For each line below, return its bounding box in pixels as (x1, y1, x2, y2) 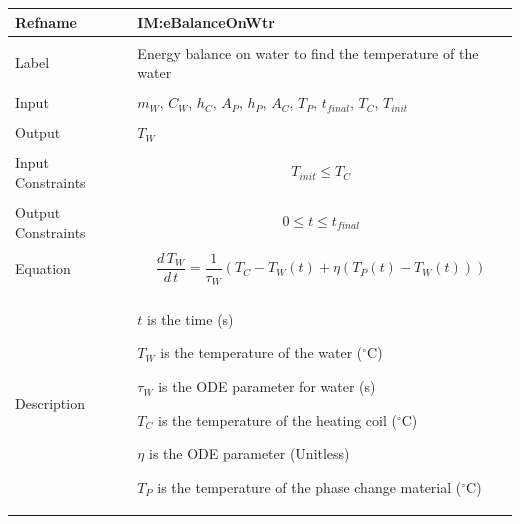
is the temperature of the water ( (160, 342, 363, 363)
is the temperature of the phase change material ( (157, 476, 462, 497)
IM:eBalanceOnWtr (137, 11, 275, 32)
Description (15, 392, 85, 413)
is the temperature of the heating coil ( (158, 409, 397, 430)
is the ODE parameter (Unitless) (148, 443, 350, 464)
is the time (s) (147, 308, 234, 329)
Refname (15, 11, 77, 32)
